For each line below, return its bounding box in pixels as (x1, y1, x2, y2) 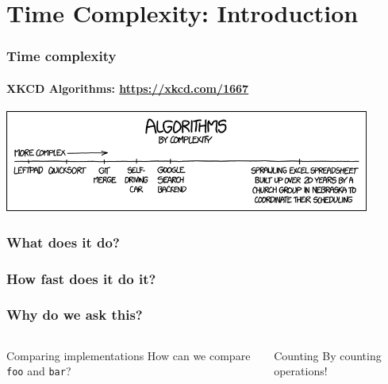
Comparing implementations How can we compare (6, 347, 251, 363)
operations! (274, 363, 328, 379)
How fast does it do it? (6, 268, 156, 288)
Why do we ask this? (6, 305, 143, 324)
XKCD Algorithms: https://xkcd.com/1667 (6, 79, 249, 96)
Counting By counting (274, 347, 382, 363)
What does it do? (6, 232, 120, 252)
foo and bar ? (6, 363, 71, 379)
